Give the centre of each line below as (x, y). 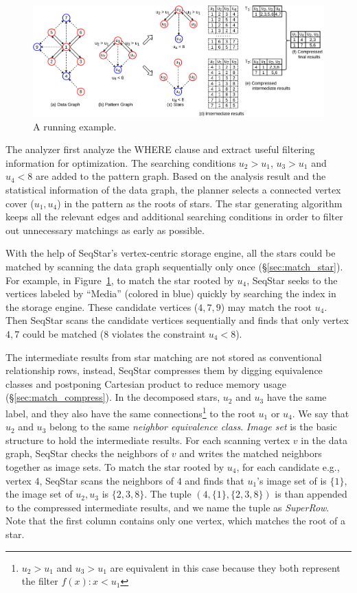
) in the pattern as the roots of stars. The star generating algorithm (200, 203)
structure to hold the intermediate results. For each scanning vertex (148, 440)
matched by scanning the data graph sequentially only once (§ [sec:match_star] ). (174, 266)
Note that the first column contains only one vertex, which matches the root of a (175, 521)
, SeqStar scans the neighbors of (106, 480)
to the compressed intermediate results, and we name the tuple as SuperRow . (168, 507)
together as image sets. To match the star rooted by (115, 466)
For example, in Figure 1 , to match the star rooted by (120, 280)
